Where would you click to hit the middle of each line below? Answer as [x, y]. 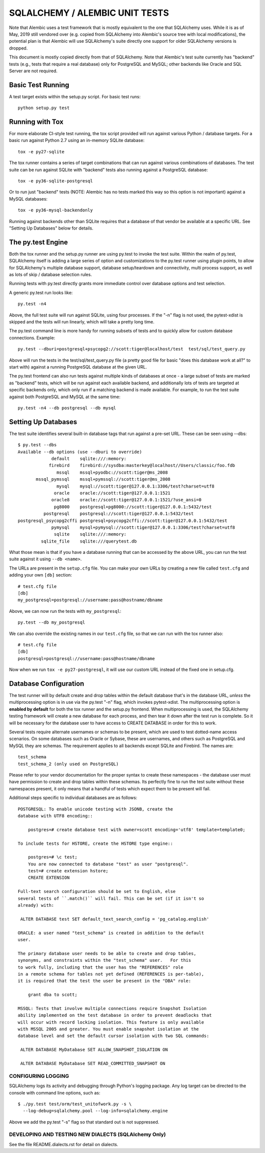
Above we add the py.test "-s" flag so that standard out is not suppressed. [84, 1122]
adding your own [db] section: [40, 575]
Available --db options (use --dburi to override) [80, 452]
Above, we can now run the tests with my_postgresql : [65, 611]
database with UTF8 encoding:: [55, 816]
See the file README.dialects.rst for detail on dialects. [64, 1144]
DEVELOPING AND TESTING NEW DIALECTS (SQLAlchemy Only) [88, 1134]
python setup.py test [44, 108]
